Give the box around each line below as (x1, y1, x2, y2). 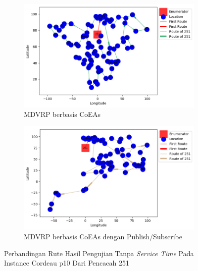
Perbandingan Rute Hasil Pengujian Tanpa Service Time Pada (4, 248, 194, 258)
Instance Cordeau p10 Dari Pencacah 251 (4, 258, 129, 268)
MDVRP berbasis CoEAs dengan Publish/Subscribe (24, 231, 182, 241)
